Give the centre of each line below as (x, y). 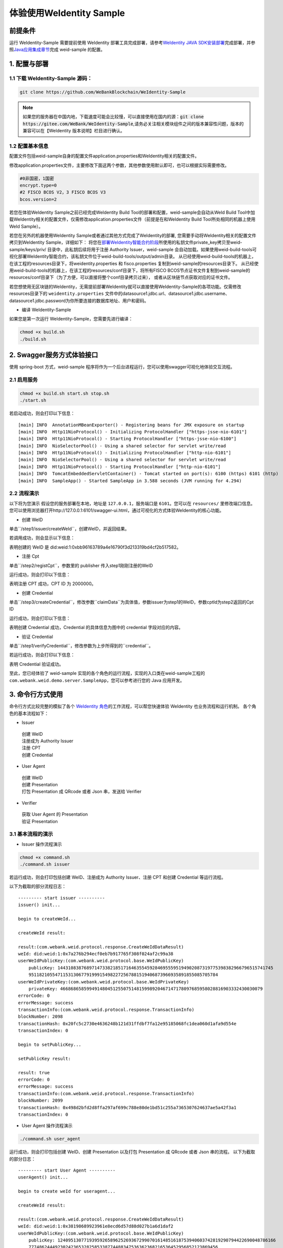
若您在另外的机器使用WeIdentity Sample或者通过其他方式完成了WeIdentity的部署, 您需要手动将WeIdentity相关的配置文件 (133, 236)
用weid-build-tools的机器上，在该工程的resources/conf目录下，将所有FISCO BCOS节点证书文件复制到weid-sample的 (130, 270)
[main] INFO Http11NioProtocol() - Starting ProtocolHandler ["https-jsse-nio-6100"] (127, 439)
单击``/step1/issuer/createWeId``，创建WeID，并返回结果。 (69, 529)
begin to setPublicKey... (50, 1045)
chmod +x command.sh (45, 857)
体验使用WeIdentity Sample (67, 13)
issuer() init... (39, 905)
